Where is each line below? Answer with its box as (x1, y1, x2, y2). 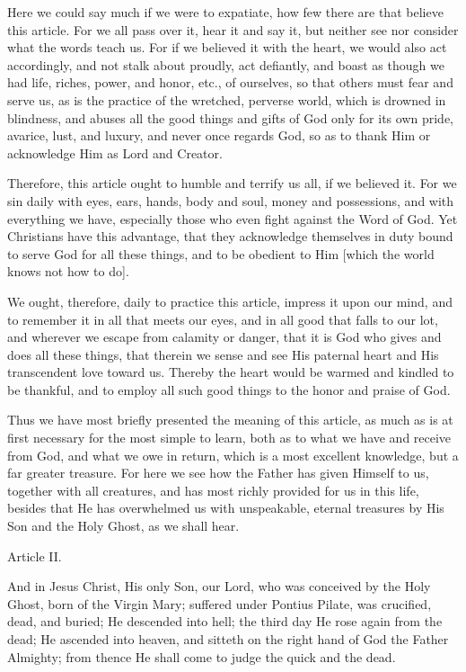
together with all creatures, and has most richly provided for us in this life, (7, 480, 419, 499)
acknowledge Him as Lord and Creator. (7, 143, 223, 162)
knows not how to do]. (7, 262, 129, 281)
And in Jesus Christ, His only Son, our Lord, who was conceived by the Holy (7, 577, 431, 596)
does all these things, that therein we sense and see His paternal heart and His (7, 345, 439, 363)
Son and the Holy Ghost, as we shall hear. (7, 516, 240, 535)
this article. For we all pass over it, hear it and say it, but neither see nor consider (7, 20, 459, 39)
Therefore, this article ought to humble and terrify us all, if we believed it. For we (7, 174, 457, 193)
